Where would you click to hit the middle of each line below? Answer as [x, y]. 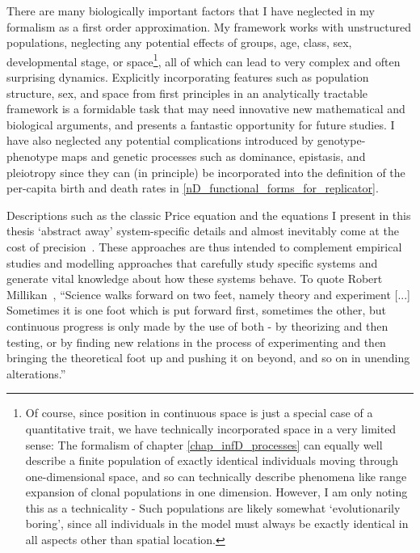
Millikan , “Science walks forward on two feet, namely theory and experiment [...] [208, 294]
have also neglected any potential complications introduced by [160, 140]
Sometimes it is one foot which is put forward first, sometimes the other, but [196, 310]
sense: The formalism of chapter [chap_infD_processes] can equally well [204, 444]
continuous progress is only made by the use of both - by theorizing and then [197, 325]
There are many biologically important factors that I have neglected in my [191, 11]
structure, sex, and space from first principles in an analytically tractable [187, 93]
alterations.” [36, 373]
